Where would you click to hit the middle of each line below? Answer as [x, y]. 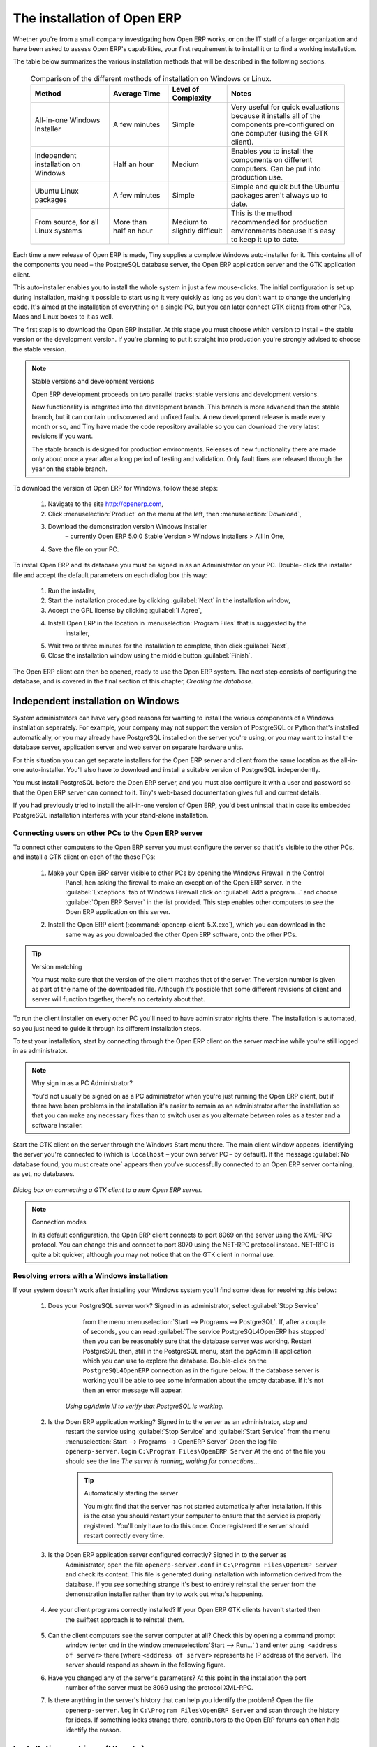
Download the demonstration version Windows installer [127, 527]
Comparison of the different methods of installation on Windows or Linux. [151, 78]
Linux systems [58, 231]
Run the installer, [72, 591]
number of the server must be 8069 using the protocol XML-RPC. [160, 1688]
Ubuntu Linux [57, 191]
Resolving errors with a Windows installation [90, 1276]
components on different [272, 160]
